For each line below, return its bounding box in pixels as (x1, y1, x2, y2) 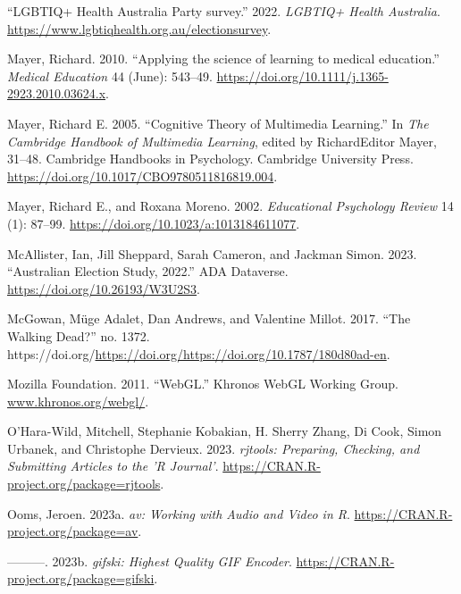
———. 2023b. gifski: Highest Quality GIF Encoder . (7, 551, 292, 570)
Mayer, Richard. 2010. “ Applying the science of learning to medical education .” (7, 49, 440, 68)
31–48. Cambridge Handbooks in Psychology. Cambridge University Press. (7, 149, 414, 168)
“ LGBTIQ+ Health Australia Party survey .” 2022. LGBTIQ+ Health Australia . (7, 2, 440, 20)
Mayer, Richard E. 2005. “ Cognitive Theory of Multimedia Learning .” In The (7, 113, 429, 132)
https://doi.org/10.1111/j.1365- (216, 66, 389, 85)
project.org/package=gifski (7, 569, 155, 588)
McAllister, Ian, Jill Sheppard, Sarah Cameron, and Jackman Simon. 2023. (7, 244, 417, 263)
